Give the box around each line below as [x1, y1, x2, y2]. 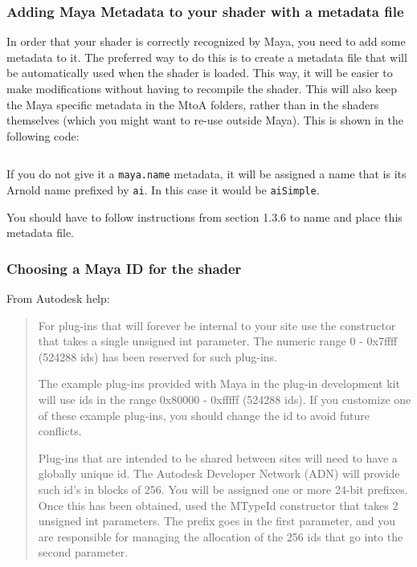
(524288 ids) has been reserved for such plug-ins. [38, 348, 278, 365]
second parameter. [38, 544, 129, 561]
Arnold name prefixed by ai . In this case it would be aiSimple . [6, 182, 320, 198]
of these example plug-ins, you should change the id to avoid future [38, 406, 370, 423]
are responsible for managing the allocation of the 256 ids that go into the [38, 528, 403, 545]
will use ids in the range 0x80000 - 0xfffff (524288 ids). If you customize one [38, 391, 411, 408]
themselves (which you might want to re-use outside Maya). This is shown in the [6, 112, 404, 128]
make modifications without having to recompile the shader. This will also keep [6, 80, 398, 96]
